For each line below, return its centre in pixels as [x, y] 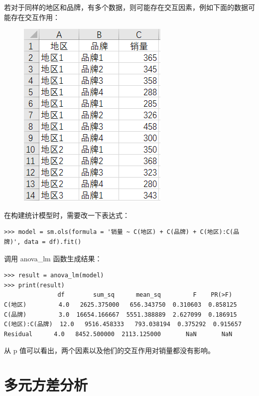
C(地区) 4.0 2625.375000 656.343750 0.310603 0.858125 [121, 304]
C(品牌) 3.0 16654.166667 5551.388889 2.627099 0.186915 [121, 314]
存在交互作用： [35, 17]
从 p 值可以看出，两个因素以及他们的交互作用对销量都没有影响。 [110, 350]
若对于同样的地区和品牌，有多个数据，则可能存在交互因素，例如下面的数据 [126, 7]
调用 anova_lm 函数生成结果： [53, 258]
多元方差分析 [46, 385]
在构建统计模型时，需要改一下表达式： [67, 215]
